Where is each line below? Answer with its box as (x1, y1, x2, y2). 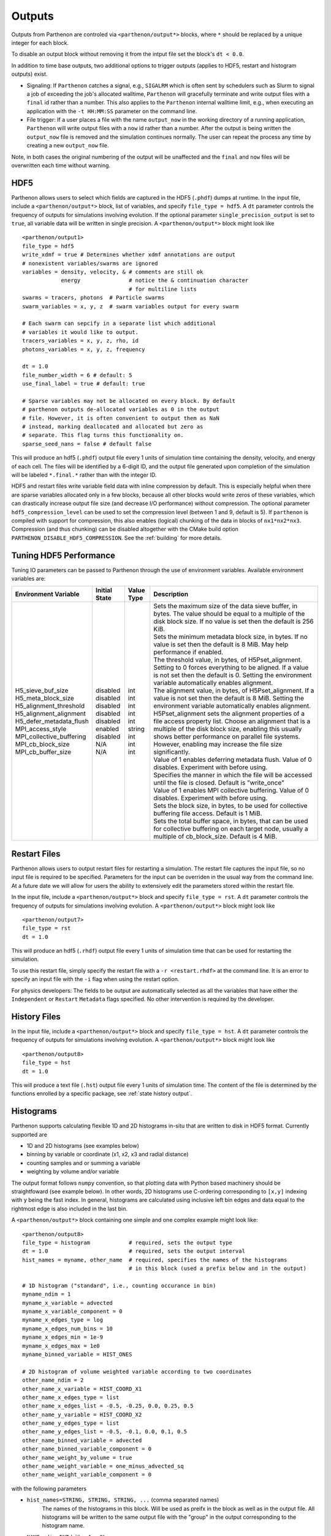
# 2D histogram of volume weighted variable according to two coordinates (22, 1368, 252, 1375)
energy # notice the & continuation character (61, 277, 249, 284)
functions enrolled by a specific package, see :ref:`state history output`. (11, 1090, 192, 1097)
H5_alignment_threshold (15, 702, 85, 710)
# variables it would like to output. (22, 329, 139, 335)
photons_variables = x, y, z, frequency (22, 346, 145, 353)
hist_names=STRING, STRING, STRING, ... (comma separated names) (26, 1496, 219, 1503)
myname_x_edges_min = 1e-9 (22, 1334, 104, 1341)
